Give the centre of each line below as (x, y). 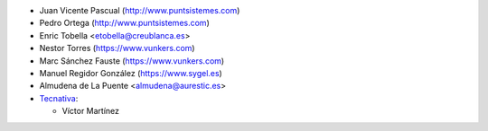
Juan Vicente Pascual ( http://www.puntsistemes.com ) (140, 10)
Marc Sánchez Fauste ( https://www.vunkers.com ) (132, 61)
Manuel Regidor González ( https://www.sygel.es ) (131, 73)
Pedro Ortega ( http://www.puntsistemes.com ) (124, 23)
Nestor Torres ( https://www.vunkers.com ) (117, 48)
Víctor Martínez (91, 111)
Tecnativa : (59, 98)
